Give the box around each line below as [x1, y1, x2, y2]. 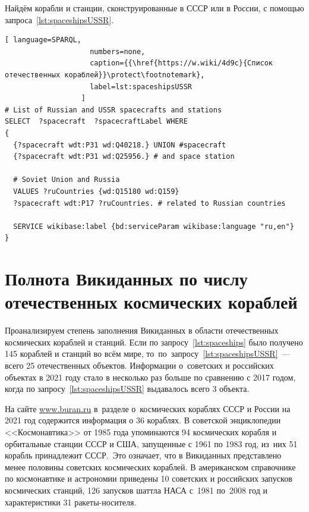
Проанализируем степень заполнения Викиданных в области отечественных [5, 324, 279, 337]
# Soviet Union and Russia [13, 175, 120, 184]
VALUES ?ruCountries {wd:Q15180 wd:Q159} [13, 187, 179, 196]
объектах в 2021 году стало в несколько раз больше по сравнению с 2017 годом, [5, 370, 296, 383]
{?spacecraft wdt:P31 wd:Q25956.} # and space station [13, 152, 235, 161]
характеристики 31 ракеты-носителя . [5, 495, 137, 508]
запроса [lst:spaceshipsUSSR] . [5, 13, 114, 26]
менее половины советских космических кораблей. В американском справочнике [5, 460, 296, 473]
